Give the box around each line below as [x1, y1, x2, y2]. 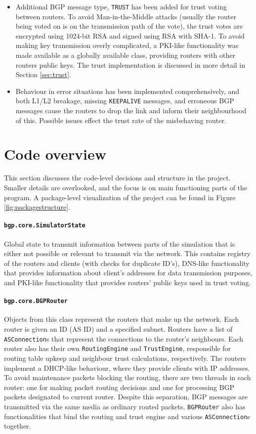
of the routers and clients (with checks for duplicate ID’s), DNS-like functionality [4, 258, 250, 268]
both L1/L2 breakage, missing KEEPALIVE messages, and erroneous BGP [15, 95, 234, 106]
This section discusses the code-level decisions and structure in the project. [4, 173, 231, 183]
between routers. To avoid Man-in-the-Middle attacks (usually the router [15, 11, 236, 21]
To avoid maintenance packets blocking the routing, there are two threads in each [4, 372, 251, 383]
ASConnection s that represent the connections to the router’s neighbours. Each [4, 333, 244, 344]
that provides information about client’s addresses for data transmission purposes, [4, 267, 253, 278]
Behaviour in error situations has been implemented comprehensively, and [15, 86, 240, 96]
